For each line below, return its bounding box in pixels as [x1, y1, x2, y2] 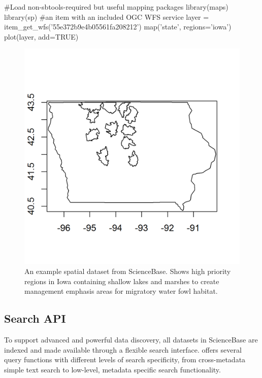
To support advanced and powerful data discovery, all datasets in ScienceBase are [4, 334, 258, 345]
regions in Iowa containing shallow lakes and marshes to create [24, 276, 219, 286]
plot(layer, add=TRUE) [4, 31, 79, 42]
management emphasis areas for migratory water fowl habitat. [24, 286, 218, 296]
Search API [4, 311, 66, 326]
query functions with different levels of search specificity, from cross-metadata [4, 354, 246, 365]
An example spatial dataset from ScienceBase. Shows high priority [24, 265, 231, 276]
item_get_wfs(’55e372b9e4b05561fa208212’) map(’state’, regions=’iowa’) [4, 21, 232, 32]
